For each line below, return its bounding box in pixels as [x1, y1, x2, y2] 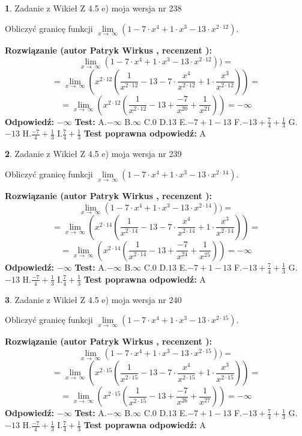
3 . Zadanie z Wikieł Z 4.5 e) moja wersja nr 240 [5, 293, 182, 306]
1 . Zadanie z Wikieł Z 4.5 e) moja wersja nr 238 [5, 2, 182, 14]
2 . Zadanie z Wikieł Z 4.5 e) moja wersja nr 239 [5, 147, 182, 160]
